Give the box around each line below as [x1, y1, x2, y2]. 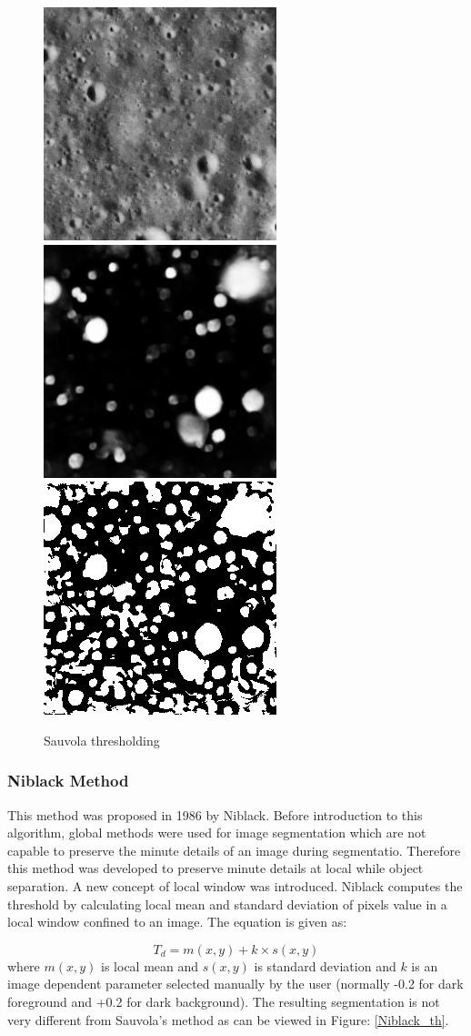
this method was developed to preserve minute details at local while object [7, 858, 424, 878]
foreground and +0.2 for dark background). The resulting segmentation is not [7, 991, 440, 1011]
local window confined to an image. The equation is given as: [7, 912, 347, 931]
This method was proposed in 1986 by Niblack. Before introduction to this [7, 805, 423, 824]
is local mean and [101, 956, 199, 975]
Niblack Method [7, 769, 129, 792]
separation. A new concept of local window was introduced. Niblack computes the [7, 876, 463, 895]
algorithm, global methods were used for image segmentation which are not [7, 823, 426, 842]
